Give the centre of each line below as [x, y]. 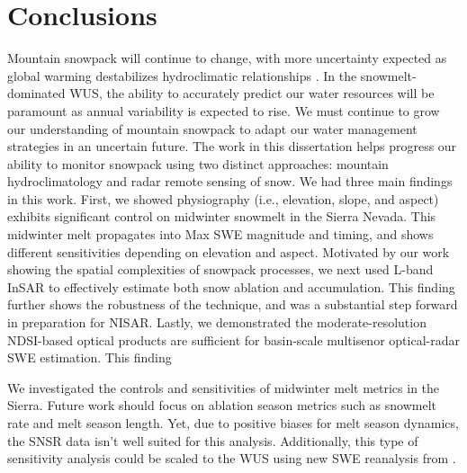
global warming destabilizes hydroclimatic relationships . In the [182, 75]
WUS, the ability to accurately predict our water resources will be [252, 93]
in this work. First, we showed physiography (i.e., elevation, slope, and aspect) [223, 198]
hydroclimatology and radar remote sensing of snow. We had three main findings [230, 181]
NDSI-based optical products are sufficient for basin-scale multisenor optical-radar [233, 339]
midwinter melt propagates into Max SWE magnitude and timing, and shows [220, 234]
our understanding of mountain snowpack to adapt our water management [212, 128]
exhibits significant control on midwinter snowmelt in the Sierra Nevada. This [222, 216]
